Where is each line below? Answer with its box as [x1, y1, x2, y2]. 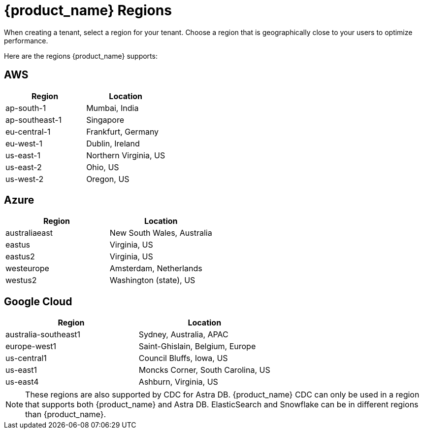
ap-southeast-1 [5, 114, 62, 125]
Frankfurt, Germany [86, 126, 159, 137]
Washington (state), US [109, 275, 195, 286]
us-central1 [5, 353, 47, 363]
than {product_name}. [25, 409, 106, 420]
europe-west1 [5, 341, 56, 352]
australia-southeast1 [5, 329, 81, 340]
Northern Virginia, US [86, 150, 165, 160]
